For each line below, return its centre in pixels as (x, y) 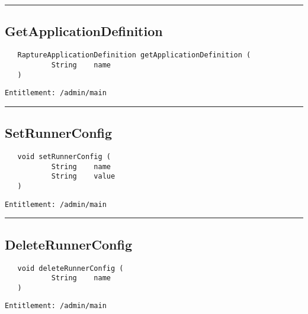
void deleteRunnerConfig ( (70, 268)
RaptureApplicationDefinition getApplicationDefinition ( (134, 55)
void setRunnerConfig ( (64, 157)
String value (83, 177)
